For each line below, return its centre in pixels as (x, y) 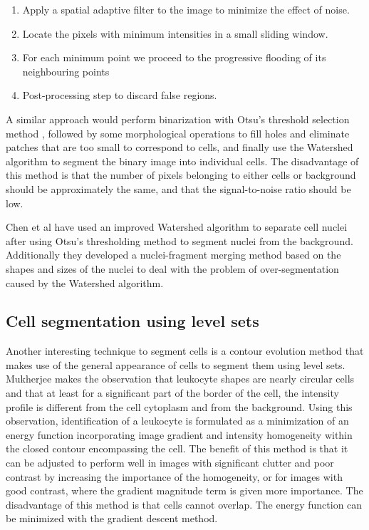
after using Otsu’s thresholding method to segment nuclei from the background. (180, 240)
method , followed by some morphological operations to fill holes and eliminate (178, 133)
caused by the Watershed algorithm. (85, 282)
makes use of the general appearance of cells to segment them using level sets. (176, 364)
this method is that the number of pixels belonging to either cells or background (181, 175)
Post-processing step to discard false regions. (120, 95)
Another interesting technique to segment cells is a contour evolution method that (185, 351)
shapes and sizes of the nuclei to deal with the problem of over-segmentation (172, 268)
